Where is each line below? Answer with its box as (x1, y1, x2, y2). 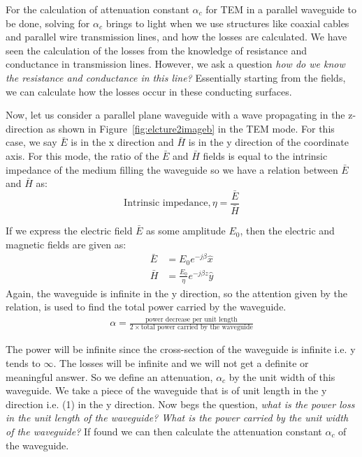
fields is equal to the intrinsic (203, 148, 328, 163)
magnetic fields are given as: (6, 237, 126, 251)
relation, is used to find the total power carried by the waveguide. (6, 299, 287, 314)
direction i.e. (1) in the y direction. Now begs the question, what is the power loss (6, 396, 355, 411)
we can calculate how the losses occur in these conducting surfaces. (6, 84, 292, 98)
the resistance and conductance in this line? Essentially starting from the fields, (6, 70, 346, 84)
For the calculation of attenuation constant (6, 2, 189, 16)
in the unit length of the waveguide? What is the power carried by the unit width (6, 410, 349, 425)
